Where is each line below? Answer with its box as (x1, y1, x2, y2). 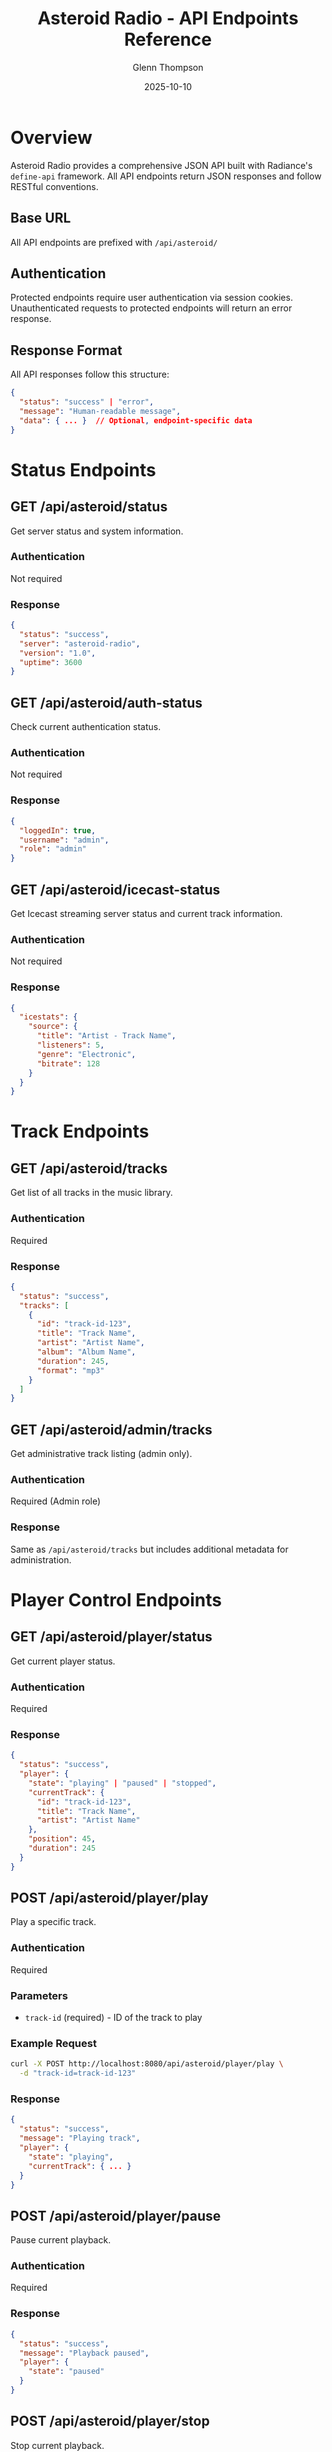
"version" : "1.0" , (19, 648, 97, 658)
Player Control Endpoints (10, 1588, 222, 1611)
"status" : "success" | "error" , (19, 397, 155, 407)
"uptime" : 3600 (19, 657, 83, 667)
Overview (10, 126, 93, 149)
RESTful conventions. (10, 180, 99, 192)
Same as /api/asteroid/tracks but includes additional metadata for (10, 1543, 289, 1555)
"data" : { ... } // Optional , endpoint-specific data (19, 415, 253, 426)
